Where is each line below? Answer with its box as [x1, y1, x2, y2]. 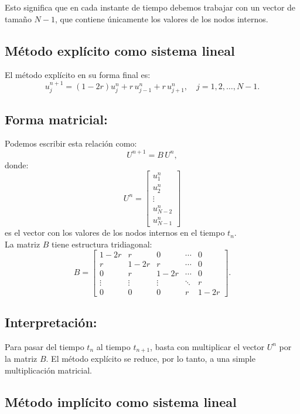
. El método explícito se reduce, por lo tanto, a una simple [46, 352, 255, 365]
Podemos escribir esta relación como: [5, 137, 137, 150]
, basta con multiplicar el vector [150, 340, 265, 352]
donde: [5, 158, 29, 171]
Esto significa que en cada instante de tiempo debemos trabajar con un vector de [5, 1, 296, 13]
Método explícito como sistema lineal [5, 41, 235, 59]
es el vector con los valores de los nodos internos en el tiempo [5, 226, 225, 239]
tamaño [5, 12, 32, 25]
